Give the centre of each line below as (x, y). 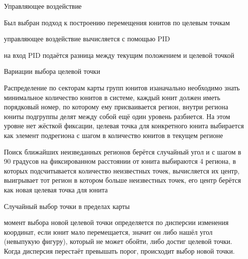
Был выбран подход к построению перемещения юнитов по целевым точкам (117, 22)
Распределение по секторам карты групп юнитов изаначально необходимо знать (122, 87)
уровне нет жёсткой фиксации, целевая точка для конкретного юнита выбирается (124, 126)
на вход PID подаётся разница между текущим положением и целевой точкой (119, 55)
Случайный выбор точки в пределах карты (67, 206)
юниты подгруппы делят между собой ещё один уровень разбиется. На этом (117, 116)
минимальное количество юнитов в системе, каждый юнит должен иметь (112, 97)
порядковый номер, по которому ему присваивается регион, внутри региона (116, 107)
